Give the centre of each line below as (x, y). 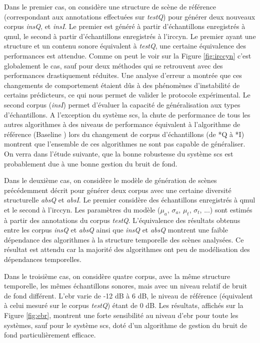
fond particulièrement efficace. (50, 335)
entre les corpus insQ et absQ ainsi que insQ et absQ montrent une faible (116, 230)
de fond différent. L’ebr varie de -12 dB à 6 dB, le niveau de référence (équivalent (128, 295)
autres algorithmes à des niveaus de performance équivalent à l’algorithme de (122, 124)
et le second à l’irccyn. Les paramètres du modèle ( (82, 209)
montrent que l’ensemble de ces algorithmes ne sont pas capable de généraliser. (125, 144)
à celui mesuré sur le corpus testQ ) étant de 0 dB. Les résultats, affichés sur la (124, 305)
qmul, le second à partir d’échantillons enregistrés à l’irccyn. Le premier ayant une (130, 36)
